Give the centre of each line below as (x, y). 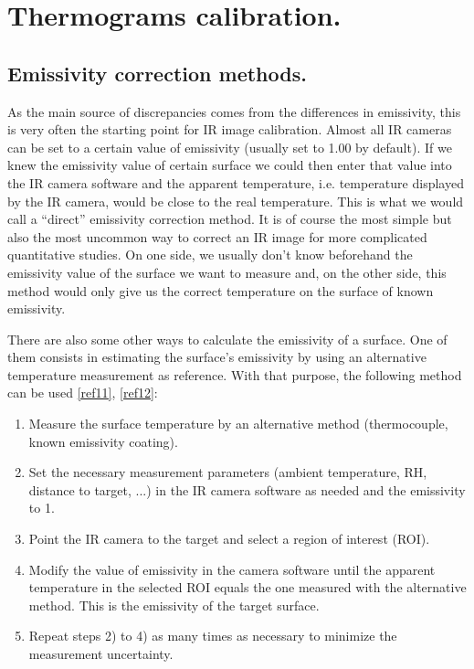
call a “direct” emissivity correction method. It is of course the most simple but (230, 219)
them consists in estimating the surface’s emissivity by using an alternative (217, 357)
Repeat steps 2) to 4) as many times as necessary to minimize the (213, 636)
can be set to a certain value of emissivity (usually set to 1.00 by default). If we (230, 147)
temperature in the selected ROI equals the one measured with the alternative (248, 587)
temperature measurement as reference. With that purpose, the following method (235, 374)
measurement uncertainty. (101, 654)
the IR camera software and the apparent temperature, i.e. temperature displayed (236, 182)
